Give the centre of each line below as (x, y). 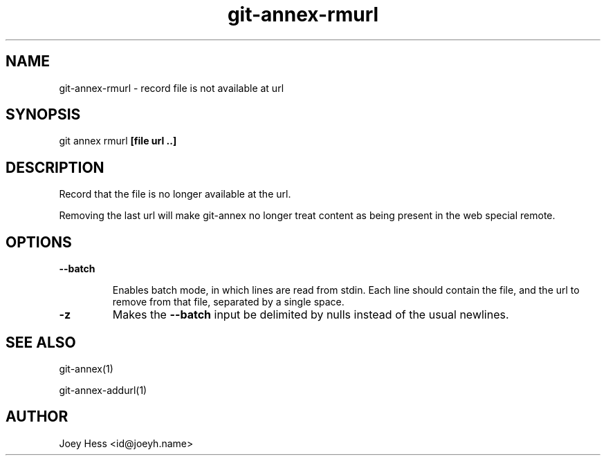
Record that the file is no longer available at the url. (175, 194)
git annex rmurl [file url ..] (118, 141)
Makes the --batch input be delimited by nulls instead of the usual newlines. (311, 315)
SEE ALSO (41, 342)
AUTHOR (37, 417)
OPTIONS (39, 242)
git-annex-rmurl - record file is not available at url (172, 88)
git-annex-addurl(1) (103, 390)
